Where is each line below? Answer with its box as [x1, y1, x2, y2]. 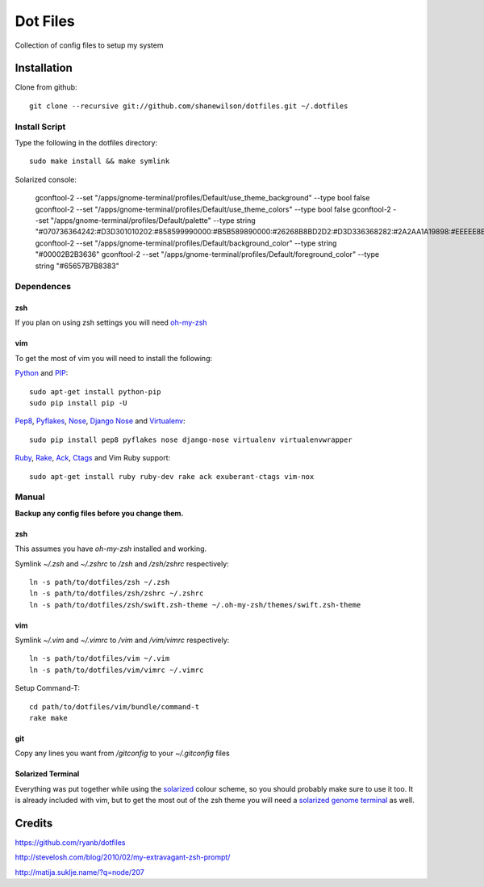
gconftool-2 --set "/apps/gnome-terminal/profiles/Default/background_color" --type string [35, 238, 337, 248]
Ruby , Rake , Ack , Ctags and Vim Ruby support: [15, 453, 171, 463]
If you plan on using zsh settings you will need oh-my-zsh [15, 317, 207, 327]
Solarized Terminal [15, 769, 80, 779]
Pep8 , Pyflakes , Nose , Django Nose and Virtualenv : [15, 416, 186, 426]
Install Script [15, 121, 66, 132]
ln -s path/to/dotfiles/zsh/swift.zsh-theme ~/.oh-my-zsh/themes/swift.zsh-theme [29, 600, 361, 609]
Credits [15, 817, 53, 830]
